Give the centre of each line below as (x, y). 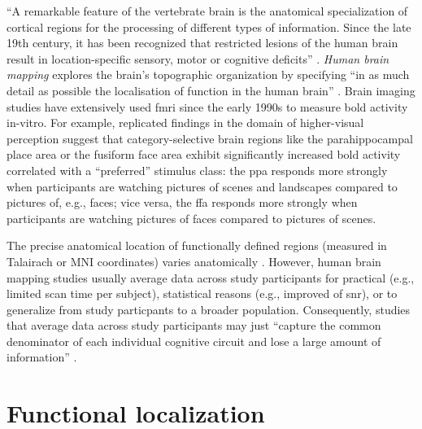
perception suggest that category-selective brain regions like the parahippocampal (210, 138)
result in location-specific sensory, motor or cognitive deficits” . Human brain (198, 58)
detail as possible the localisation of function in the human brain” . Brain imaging (211, 90)
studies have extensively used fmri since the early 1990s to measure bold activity (207, 106)
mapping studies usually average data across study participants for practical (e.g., (211, 277)
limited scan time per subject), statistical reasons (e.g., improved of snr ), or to (202, 293)
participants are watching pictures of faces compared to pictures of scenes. (191, 218)
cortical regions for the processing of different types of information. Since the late (209, 26)
